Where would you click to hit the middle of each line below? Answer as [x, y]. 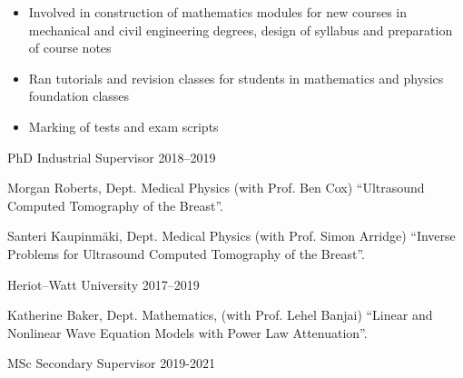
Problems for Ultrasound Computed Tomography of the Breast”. [187, 253]
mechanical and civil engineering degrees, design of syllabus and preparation [241, 30]
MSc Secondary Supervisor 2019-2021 [111, 363]
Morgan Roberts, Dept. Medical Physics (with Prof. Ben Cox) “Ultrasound [216, 188]
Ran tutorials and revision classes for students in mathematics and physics [236, 78]
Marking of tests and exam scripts [123, 126]
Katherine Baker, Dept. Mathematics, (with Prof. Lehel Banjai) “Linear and [220, 315]
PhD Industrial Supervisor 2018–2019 [112, 157]
